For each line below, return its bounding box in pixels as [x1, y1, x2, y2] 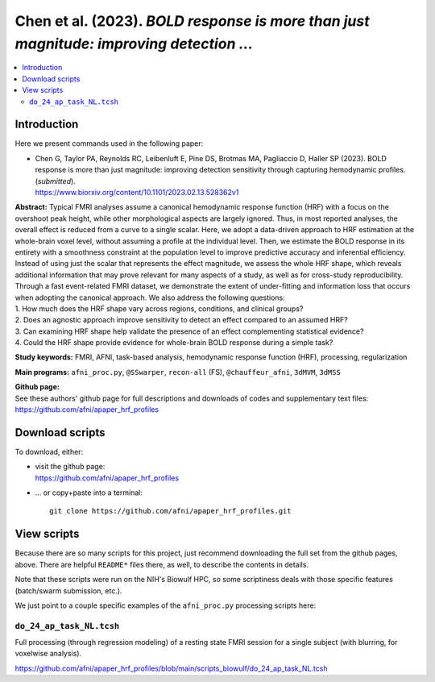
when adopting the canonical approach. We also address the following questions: [14, 293, 285, 302]
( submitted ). [35, 176, 76, 185]
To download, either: [14, 447, 84, 456]
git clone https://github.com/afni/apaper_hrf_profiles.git [49, 506, 292, 516]
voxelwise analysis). [14, 649, 82, 659]
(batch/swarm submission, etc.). [14, 585, 122, 596]
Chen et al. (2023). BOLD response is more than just [14, 12, 370, 30]
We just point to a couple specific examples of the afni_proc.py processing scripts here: [14, 601, 317, 610]
